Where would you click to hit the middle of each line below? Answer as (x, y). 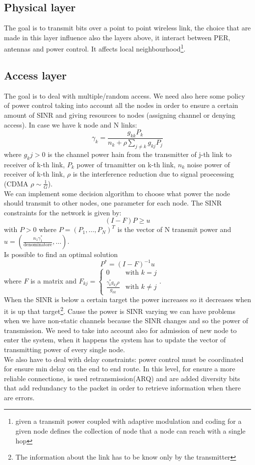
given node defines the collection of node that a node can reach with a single (130, 431)
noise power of (208, 164)
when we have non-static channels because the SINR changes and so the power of (126, 321)
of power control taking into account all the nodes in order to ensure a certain (121, 105)
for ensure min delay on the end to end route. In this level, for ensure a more (120, 369)
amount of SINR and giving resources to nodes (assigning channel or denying (120, 115)
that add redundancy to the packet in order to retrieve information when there (122, 388)
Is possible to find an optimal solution (61, 254)
